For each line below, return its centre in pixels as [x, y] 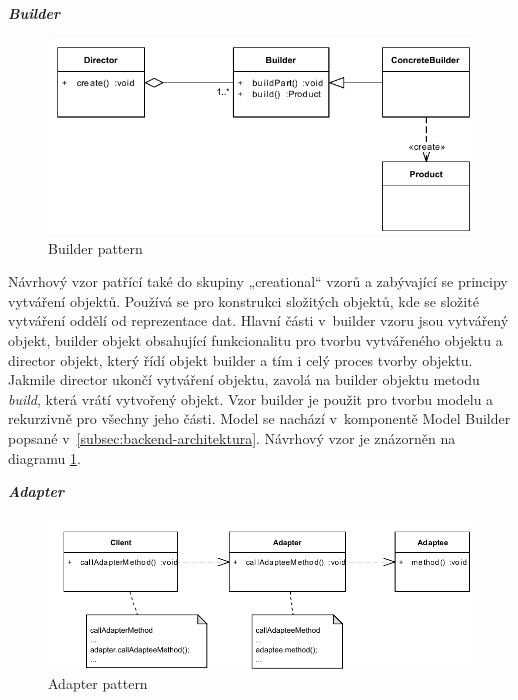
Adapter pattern [98, 683]
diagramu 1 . [44, 457]
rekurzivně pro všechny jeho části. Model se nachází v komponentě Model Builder [259, 418]
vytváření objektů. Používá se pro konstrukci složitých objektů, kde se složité [243, 300]
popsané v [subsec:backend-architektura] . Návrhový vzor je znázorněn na [232, 437]
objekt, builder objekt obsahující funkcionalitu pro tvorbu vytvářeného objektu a [255, 340]
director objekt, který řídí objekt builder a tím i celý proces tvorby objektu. [240, 359]
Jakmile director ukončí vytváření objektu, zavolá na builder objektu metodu [244, 379]
